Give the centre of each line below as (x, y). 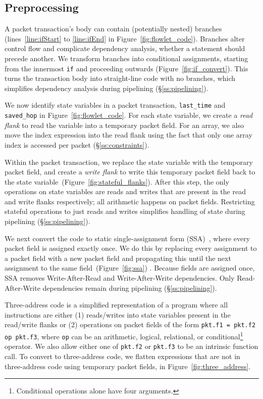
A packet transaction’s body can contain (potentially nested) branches (113, 29)
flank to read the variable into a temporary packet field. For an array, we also (124, 125)
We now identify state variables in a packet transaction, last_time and (115, 105)
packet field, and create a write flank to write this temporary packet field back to (130, 172)
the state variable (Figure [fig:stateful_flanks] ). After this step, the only (117, 181)
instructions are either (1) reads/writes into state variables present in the (118, 314)
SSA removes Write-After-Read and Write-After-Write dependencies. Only (120, 278)
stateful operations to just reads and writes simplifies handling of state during (125, 211)
